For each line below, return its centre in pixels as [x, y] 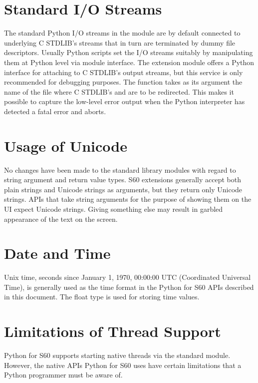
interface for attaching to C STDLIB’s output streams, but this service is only [124, 72]
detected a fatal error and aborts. [55, 111]
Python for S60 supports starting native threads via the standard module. [117, 355]
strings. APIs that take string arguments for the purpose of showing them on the [128, 199]
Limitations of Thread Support [113, 331]
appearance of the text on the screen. [61, 219]
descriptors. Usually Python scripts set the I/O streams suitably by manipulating [129, 52]
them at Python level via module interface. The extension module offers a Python [129, 62]
